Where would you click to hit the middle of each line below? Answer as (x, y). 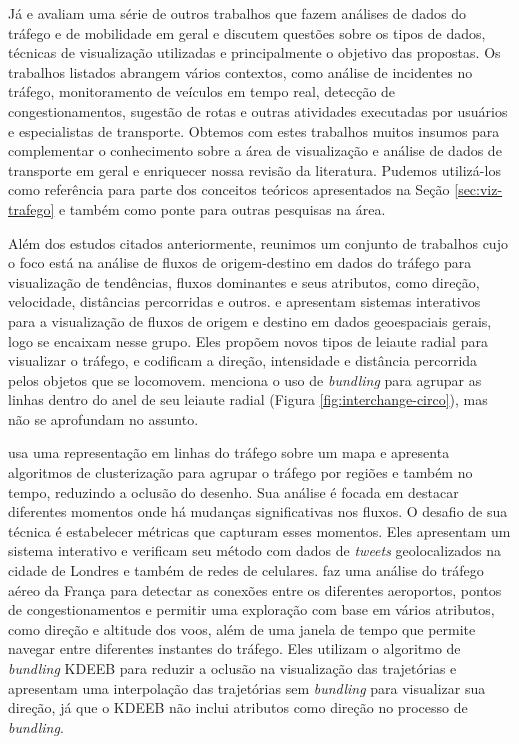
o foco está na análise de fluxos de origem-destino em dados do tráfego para (240, 262)
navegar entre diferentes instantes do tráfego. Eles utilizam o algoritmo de (234, 648)
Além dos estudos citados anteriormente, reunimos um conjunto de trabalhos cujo (258, 242)
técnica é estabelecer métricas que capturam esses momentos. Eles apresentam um (259, 530)
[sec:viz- (478, 189)
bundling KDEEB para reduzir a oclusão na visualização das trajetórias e (232, 668)
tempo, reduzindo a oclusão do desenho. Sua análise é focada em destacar (233, 491)
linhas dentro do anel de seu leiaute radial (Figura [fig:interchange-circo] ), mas (248, 399)
